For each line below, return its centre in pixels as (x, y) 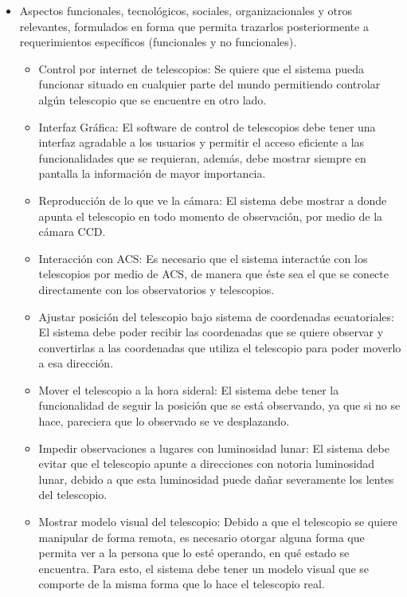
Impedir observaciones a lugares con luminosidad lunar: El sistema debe (214, 448)
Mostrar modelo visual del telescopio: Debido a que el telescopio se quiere (218, 522)
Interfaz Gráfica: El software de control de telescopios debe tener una (207, 126)
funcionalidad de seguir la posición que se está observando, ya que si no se (219, 405)
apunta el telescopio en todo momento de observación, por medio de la (211, 216)
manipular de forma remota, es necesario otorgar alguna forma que (202, 537)
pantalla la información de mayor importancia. (152, 173)
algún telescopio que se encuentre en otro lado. (153, 99)
